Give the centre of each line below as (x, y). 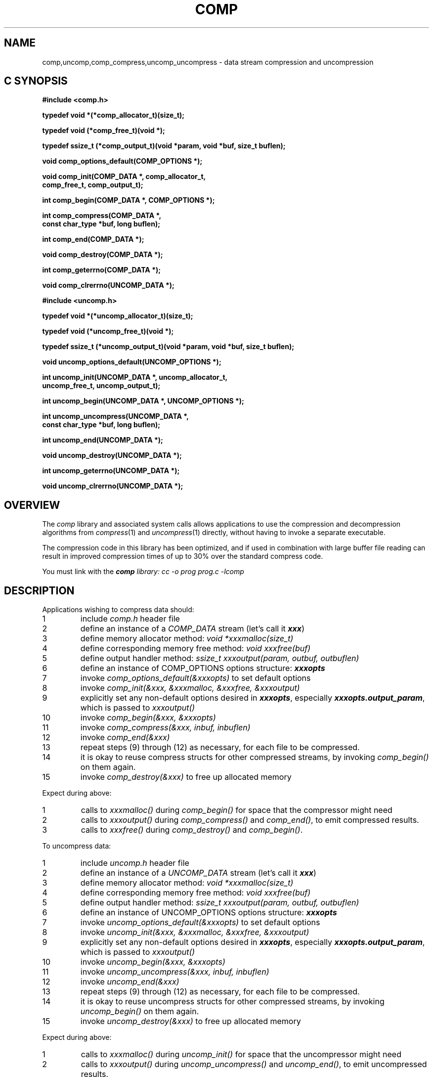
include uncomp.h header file (135, 863)
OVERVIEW (32, 505)
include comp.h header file (130, 619)
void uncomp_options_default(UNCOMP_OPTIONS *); (132, 362)
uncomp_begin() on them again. (140, 1011)
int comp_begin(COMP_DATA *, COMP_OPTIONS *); (129, 200)
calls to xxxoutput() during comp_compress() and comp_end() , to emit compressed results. (250, 820)
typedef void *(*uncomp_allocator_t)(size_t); (118, 316)
